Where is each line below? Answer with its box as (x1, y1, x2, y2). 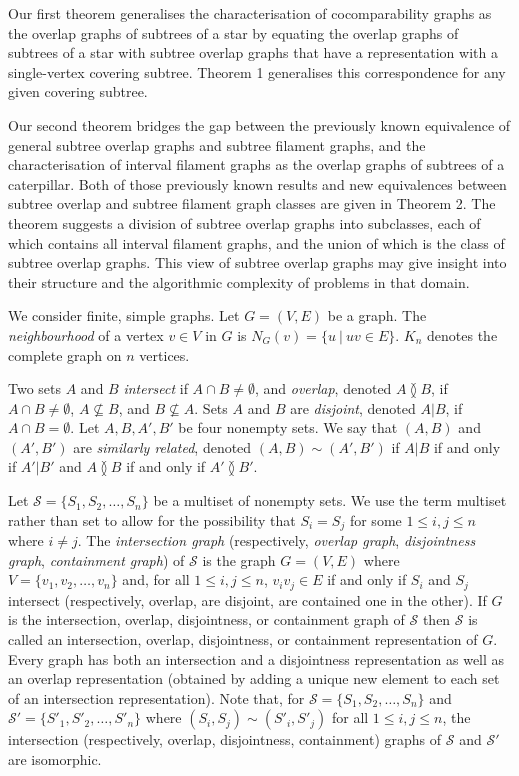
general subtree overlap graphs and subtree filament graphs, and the (8, 134, 426, 155)
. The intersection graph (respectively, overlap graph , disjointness (77, 530, 476, 551)
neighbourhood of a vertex (8, 324, 164, 345)
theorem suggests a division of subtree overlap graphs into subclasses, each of (8, 212, 481, 233)
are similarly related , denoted (73, 436, 252, 457)
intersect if (123, 378, 188, 399)
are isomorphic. (8, 748, 102, 769)
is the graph (202, 549, 276, 570)
